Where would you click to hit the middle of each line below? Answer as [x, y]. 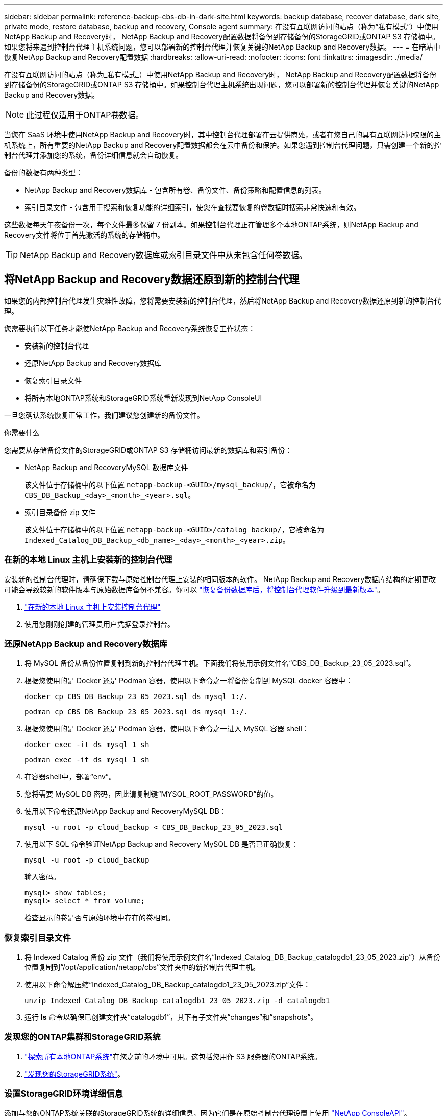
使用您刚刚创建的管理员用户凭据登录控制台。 [100, 624]
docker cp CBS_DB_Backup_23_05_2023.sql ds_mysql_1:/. [136, 697]
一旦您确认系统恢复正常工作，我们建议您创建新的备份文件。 [104, 415]
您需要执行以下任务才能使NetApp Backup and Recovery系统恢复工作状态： [130, 328]
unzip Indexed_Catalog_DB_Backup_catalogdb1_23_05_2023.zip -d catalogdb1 [177, 1001]
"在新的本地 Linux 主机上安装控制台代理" [93, 607]
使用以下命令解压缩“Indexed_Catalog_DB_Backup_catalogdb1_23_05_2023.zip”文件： [168, 985]
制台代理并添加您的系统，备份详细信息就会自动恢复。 [93, 155]
